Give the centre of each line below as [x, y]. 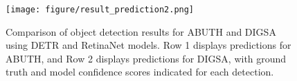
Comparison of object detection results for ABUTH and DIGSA [141, 31]
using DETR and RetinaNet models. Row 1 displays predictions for [148, 45]
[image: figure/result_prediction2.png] [100, 10]
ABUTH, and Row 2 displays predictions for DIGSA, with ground [146, 58]
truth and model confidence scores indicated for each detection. [140, 72]
